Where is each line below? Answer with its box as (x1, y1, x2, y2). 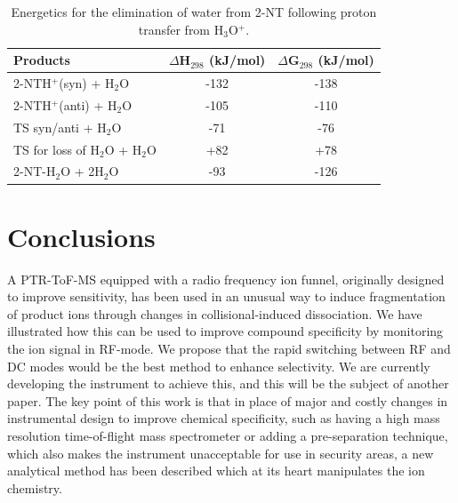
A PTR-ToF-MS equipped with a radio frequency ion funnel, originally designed (7, 269, 445, 288)
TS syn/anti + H (13, 117, 107, 136)
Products (13, 51, 70, 69)
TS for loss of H (13, 140, 100, 158)
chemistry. (7, 478, 62, 497)
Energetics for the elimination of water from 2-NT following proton (11, 3, 377, 20)
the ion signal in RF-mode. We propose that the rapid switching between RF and (7, 339, 451, 357)
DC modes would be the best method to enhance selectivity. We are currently (7, 356, 430, 375)
